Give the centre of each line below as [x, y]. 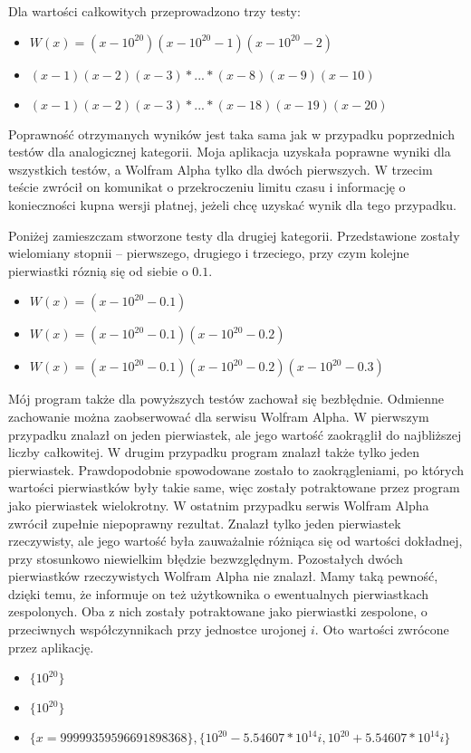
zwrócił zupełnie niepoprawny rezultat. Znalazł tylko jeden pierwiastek [205, 523]
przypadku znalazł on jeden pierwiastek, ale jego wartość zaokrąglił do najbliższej [235, 434]
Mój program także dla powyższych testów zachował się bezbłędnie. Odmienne [226, 399]
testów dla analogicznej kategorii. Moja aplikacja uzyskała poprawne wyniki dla [230, 152]
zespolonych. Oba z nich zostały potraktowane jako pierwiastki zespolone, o [218, 611]
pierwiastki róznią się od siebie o [98, 270]
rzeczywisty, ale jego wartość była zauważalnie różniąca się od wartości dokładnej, [235, 541]
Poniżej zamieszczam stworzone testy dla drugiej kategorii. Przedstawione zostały [234, 235]
